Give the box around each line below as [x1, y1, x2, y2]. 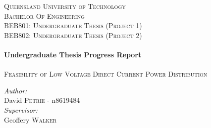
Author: [4, 85, 27, 95]
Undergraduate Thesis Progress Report [4, 49, 142, 59]
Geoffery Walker [4, 114, 57, 125]
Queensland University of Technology [4, 1, 126, 11]
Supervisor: [4, 104, 38, 115]
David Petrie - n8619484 [4, 95, 80, 105]
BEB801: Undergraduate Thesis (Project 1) [4, 20, 142, 31]
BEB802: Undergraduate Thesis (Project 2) [4, 30, 142, 40]
